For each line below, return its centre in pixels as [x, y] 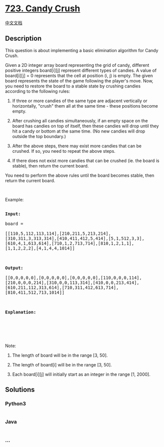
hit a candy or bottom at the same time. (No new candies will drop [79, 131]
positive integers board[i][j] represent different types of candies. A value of [81, 70]
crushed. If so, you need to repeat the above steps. [64, 151]
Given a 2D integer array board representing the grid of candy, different [77, 65]
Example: [14, 199]
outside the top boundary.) [39, 136]
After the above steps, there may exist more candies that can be [77, 146]
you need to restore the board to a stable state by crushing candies [73, 86]
